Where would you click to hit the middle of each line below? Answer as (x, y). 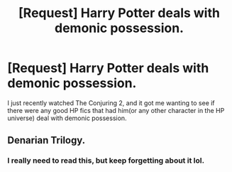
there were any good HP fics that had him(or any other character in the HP (116, 110)
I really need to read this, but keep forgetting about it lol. (106, 161)
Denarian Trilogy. (46, 140)
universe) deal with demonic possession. (67, 118)
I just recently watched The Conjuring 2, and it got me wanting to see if (111, 103)
